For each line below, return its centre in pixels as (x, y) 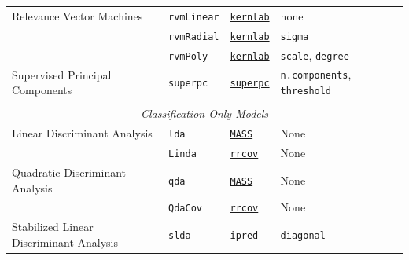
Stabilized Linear (53, 227)
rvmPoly (188, 56)
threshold (306, 92)
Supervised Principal (62, 74)
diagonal (303, 236)
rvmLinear (194, 17)
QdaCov (185, 209)
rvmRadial (194, 37)
